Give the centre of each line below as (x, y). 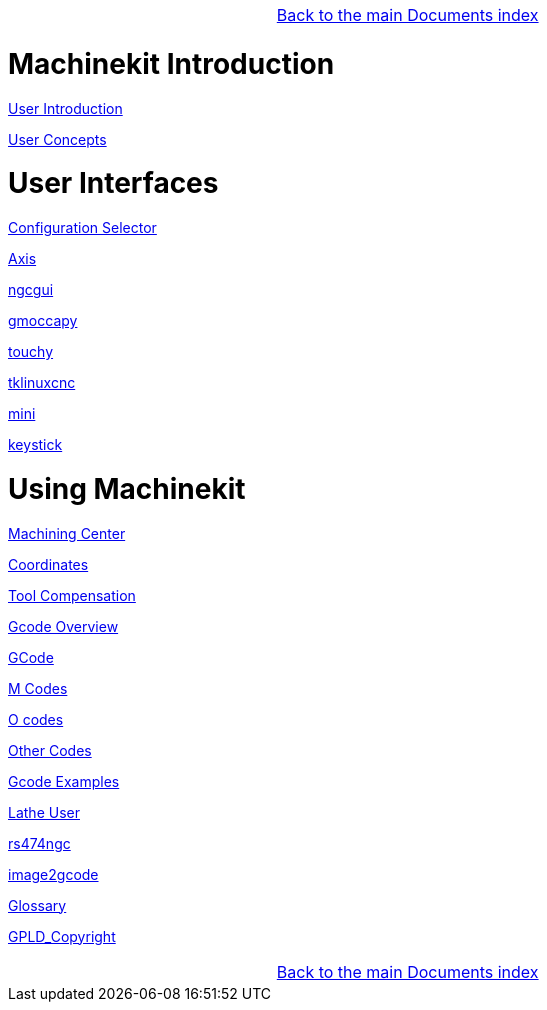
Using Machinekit (127, 488)
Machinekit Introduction (171, 63)
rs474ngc (39, 843)
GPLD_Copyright (62, 936)
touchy (31, 351)
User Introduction (65, 108)
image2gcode (53, 874)
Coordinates (48, 564)
